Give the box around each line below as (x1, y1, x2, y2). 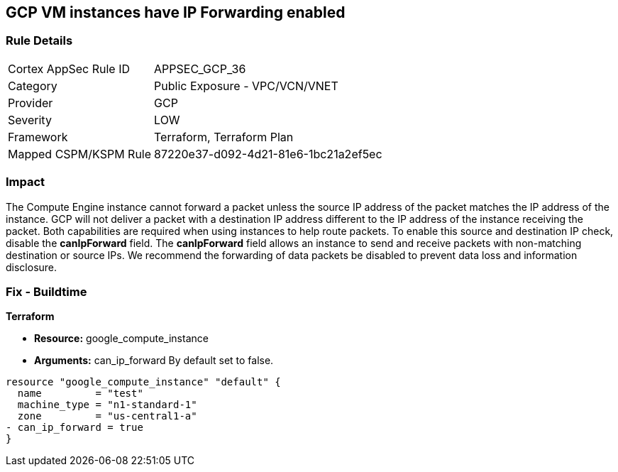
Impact (6, 175, 45, 190)
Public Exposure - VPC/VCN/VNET (154, 78, 338, 93)
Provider (8, 95, 53, 110)
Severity (8, 112, 52, 127)
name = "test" (17, 388, 143, 400)
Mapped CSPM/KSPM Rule (8, 146, 152, 161)
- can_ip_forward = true (6, 422, 143, 434)
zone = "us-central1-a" (17, 410, 197, 422)
